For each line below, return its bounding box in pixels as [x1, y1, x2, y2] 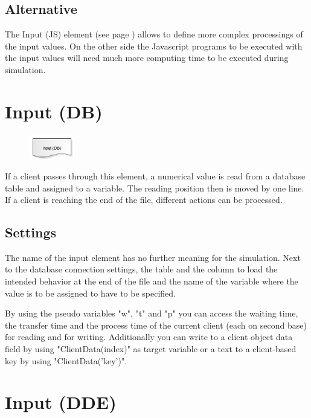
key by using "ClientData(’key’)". [5, 354, 127, 367]
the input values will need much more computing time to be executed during [5, 51, 289, 64]
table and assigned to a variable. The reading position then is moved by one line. [5, 181, 304, 194]
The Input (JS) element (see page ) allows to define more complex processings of [5, 28, 303, 40]
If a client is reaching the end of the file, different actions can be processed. [5, 193, 283, 206]
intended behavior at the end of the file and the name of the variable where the [5, 275, 298, 288]
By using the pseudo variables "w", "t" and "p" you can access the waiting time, [5, 307, 298, 320]
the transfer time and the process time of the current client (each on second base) [5, 318, 307, 331]
